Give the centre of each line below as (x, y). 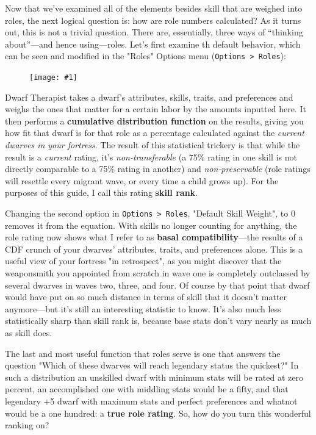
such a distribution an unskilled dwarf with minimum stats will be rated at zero (154, 377)
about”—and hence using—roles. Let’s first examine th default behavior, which (153, 44)
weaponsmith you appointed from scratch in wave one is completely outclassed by (158, 273)
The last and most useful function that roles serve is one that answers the (143, 353)
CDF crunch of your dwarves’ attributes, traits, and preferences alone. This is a (154, 249)
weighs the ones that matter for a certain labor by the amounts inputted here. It (156, 109)
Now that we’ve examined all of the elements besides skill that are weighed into (154, 8)
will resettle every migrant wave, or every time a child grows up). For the (142, 180)
